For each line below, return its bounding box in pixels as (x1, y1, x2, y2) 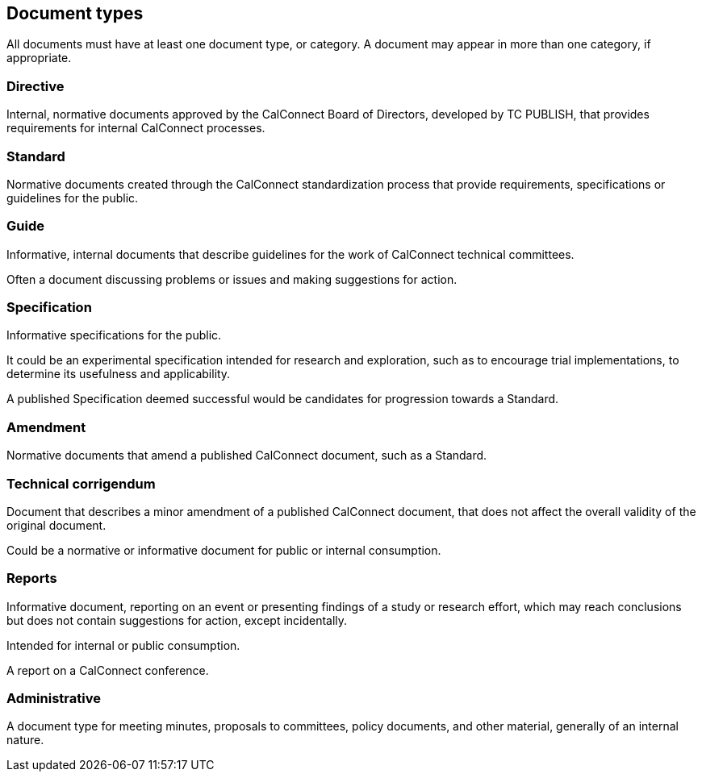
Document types (6, 3, 144, 23)
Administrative (6, 690, 101, 707)
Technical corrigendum (6, 475, 156, 492)
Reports (6, 570, 57, 587)
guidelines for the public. (6, 190, 139, 205)
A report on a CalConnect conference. (6, 663, 209, 677)
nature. (6, 733, 44, 747)
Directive (6, 77, 65, 94)
